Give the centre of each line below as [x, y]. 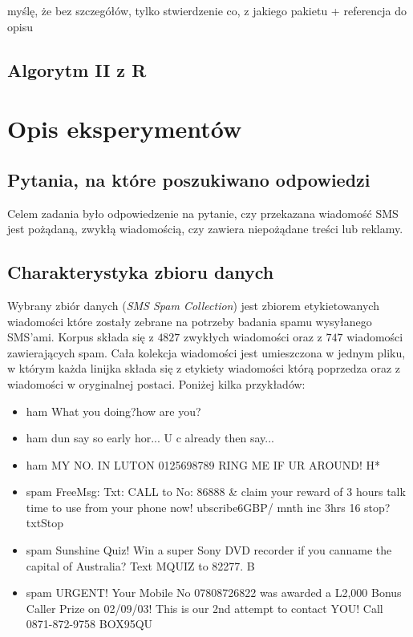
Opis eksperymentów [125, 129]
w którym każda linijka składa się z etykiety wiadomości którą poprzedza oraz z [204, 368]
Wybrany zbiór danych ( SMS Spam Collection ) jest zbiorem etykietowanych [193, 305]
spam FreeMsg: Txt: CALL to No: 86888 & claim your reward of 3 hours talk [216, 492]
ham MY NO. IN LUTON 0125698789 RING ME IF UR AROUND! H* [203, 464]
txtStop [45, 523]
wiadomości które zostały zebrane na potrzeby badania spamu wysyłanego [190, 321]
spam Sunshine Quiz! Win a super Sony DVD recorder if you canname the [209, 550]
